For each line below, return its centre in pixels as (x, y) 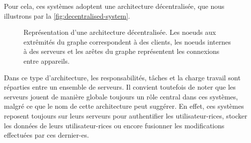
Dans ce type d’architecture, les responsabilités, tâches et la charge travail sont (122, 77)
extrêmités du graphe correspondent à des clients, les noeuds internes (127, 41)
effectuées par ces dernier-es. (47, 135)
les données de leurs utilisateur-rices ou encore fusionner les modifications (114, 125)
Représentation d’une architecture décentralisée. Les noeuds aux (120, 32)
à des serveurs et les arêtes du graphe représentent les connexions (122, 51)
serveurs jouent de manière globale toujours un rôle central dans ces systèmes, (121, 96)
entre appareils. (47, 60)
